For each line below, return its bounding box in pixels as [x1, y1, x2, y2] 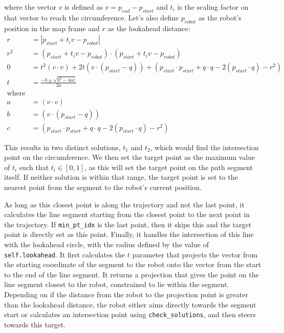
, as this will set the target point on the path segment [84, 161, 253, 172]
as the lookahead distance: [107, 22, 190, 33]
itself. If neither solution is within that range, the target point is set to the [4, 172, 238, 182]
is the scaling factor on [177, 2, 249, 12]
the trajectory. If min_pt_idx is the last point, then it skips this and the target [4, 219, 252, 229]
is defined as [64, 2, 103, 12]
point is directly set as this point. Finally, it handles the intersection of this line [4, 229, 254, 240]
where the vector [4, 2, 56, 12]
